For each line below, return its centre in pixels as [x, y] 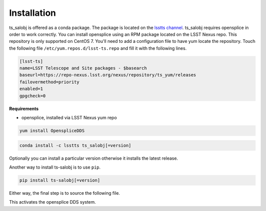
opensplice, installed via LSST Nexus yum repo [69, 118]
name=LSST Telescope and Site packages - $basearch [83, 68]
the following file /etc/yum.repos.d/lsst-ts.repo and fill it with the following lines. [98, 48]
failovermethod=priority [50, 82]
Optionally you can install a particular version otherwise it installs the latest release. [94, 158]
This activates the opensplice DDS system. [52, 202]
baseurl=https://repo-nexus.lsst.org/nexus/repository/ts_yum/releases [108, 75]
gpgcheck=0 [33, 96]
